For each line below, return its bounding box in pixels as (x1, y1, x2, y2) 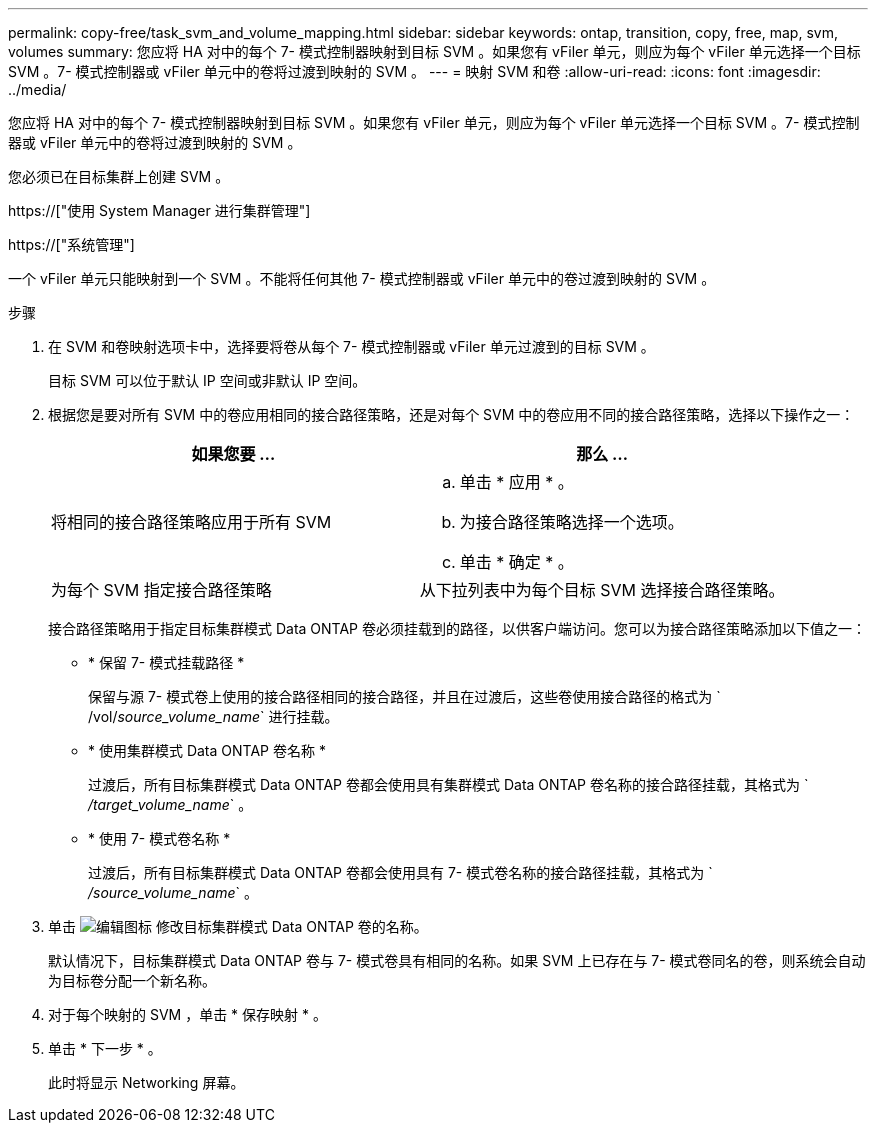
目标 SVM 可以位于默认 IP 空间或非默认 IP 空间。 (48, 372, 367, 389)
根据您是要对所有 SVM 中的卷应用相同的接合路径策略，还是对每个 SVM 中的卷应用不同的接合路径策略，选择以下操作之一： (48, 406, 855, 423)
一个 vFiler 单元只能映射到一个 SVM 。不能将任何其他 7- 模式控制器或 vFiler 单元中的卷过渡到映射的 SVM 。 (8, 270, 716, 287)
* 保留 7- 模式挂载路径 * (88, 654, 245, 671)
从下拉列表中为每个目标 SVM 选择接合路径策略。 (419, 580, 785, 600)
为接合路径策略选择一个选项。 (459, 512, 684, 532)
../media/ (8, 81, 67, 98)
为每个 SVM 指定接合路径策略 (51, 580, 272, 600)
